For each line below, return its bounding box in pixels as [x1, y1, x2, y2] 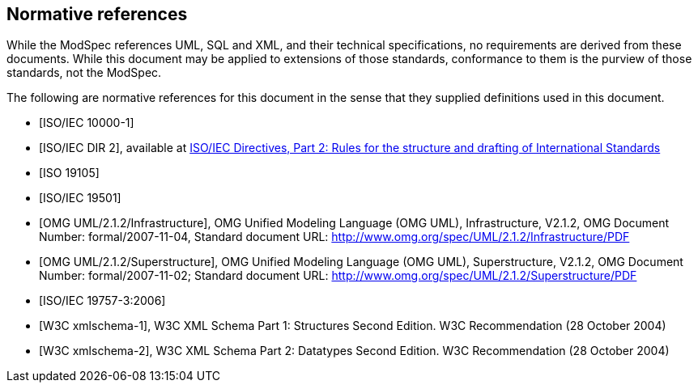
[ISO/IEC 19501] [39, 191, 121, 205]
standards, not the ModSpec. [6, 66, 162, 80]
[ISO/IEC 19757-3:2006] [39, 294, 166, 308]
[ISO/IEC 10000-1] [39, 116, 134, 130]
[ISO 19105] [39, 166, 100, 180]
